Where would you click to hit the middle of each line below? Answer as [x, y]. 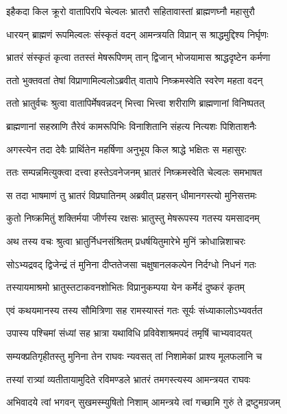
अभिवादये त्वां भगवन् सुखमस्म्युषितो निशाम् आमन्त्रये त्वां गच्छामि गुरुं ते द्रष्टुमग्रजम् [143, 402]
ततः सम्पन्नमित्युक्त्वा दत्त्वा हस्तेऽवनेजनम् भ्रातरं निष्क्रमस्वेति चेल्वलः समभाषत [134, 172]
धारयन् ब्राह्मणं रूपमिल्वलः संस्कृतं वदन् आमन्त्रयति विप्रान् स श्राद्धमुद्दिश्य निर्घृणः [137, 34]
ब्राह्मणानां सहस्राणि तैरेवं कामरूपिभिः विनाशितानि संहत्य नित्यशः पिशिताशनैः [132, 126]
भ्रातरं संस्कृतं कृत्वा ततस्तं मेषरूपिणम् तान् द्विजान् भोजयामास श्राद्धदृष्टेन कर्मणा [138, 57]
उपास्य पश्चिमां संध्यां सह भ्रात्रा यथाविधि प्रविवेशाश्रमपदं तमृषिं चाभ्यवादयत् [129, 333]
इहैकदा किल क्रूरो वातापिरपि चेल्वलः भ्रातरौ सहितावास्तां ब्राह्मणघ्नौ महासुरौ [130, 11]
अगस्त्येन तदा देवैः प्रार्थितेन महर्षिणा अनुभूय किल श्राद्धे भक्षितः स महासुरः [126, 149]
